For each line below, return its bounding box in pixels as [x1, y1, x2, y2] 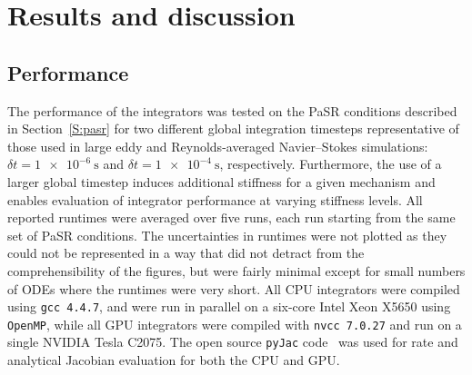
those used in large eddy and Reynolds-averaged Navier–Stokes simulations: [7, 136, 428, 155]
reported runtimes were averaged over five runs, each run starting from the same [7, 208, 456, 227]
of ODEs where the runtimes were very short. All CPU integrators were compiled [7, 279, 460, 298]
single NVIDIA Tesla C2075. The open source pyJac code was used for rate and [7, 332, 458, 351]
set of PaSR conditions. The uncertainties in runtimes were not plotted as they [7, 225, 447, 244]
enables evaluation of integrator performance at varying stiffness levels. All [7, 190, 423, 209]
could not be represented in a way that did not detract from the [7, 243, 365, 262]
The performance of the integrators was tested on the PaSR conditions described [7, 101, 457, 120]
